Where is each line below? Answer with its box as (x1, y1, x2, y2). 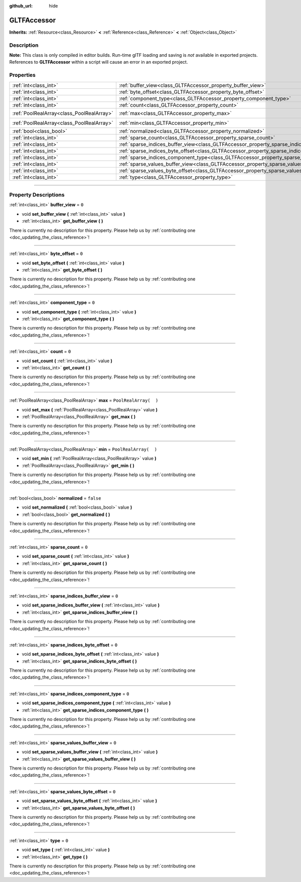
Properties (9, 72, 36, 79)
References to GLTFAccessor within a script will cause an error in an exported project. (9, 59, 188, 65)
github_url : (9, 3, 33, 9)
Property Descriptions (9, 191, 65, 198)
